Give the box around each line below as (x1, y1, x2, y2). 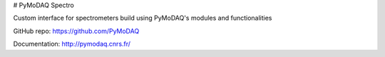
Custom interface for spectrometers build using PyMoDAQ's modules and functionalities (13, 14, 272, 23)
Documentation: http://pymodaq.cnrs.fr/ (13, 39, 131, 49)
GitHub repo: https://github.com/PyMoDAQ (13, 27, 140, 35)
